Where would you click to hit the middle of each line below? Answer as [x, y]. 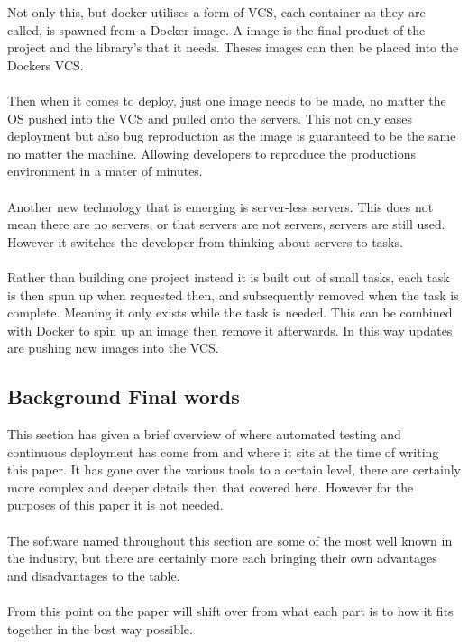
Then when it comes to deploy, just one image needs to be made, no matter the [227, 100]
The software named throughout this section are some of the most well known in [230, 540]
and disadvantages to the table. [94, 575]
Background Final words [124, 396]
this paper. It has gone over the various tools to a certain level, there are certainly [234, 469]
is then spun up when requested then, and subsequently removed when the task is [233, 294]
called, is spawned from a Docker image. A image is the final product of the [216, 29]
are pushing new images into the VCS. [113, 348]
